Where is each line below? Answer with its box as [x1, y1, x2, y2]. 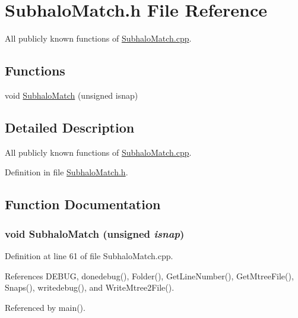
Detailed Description [5, 118, 135, 136]
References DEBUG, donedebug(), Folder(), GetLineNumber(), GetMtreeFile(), [5, 269, 294, 282]
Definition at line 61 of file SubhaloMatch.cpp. [5, 249, 173, 262]
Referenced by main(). [5, 301, 85, 313]
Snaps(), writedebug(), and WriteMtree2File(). [5, 281, 175, 294]
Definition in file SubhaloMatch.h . [5, 166, 128, 178]
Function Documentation [5, 195, 161, 213]
